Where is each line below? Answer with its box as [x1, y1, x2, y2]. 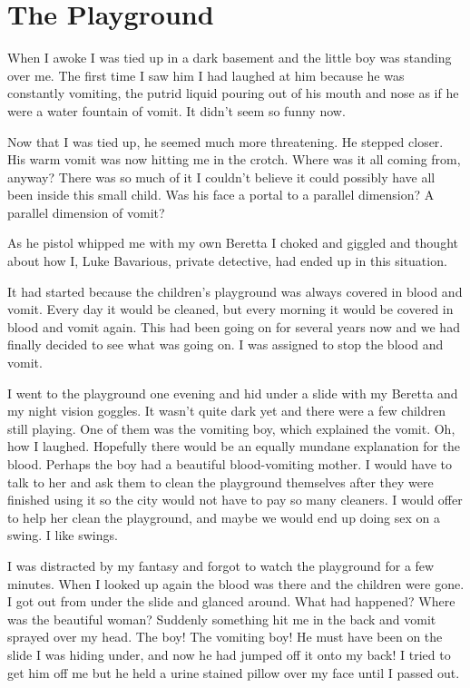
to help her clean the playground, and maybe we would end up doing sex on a [7, 507, 440, 526]
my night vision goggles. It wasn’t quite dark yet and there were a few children [7, 401, 446, 420]
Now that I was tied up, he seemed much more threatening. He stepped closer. [7, 132, 444, 151]
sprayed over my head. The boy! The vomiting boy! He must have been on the [7, 627, 443, 646]
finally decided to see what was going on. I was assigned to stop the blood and [7, 335, 444, 354]
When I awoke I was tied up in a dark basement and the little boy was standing [7, 48, 452, 67]
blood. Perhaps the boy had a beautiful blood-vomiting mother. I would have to [7, 455, 453, 473]
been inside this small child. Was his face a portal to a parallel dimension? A [7, 185, 435, 204]
